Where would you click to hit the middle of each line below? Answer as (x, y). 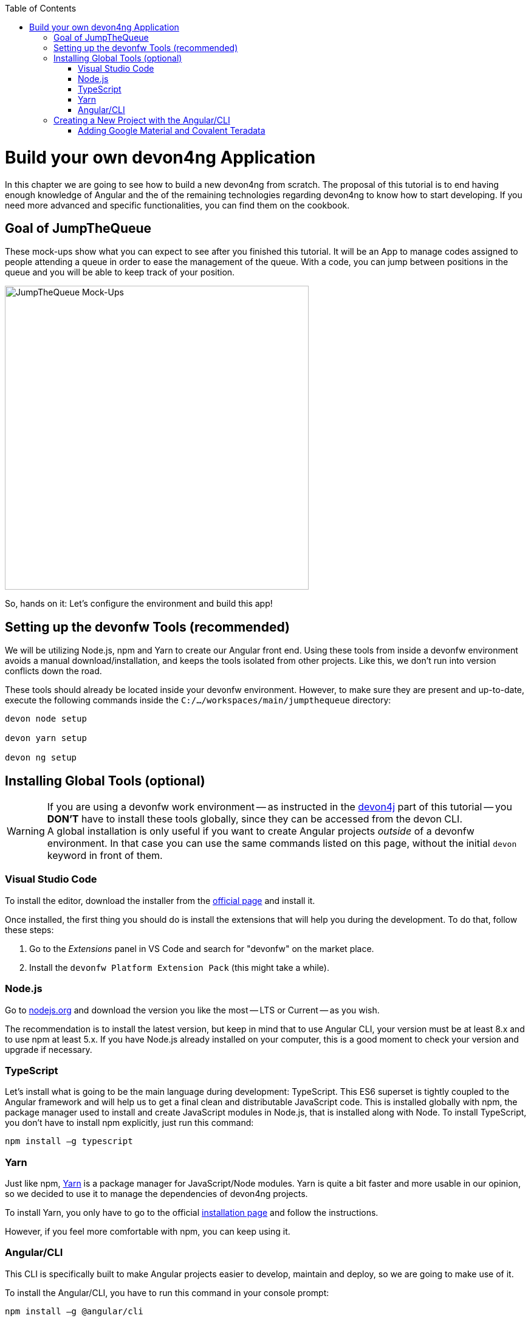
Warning (26, 831)
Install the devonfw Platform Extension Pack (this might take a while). (180, 967)
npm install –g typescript (69, 1141)
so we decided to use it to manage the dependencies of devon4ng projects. (156, 1194)
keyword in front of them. (105, 856)
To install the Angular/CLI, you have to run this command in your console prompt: (167, 1292)
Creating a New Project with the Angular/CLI (142, 120)
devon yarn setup (46, 738)
